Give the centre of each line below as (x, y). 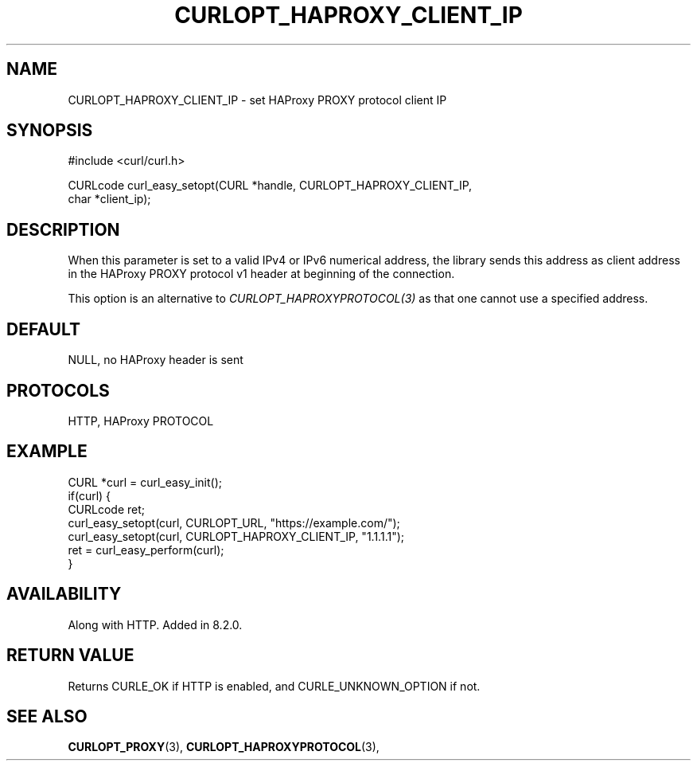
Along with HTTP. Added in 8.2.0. (155, 624)
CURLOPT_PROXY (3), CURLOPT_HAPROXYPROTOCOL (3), (224, 747)
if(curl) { (90, 495)
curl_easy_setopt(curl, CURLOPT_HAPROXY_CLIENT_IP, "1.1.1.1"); (236, 536)
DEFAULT (43, 329)
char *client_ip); (109, 199)
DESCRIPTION (63, 229)
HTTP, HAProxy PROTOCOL (141, 421)
